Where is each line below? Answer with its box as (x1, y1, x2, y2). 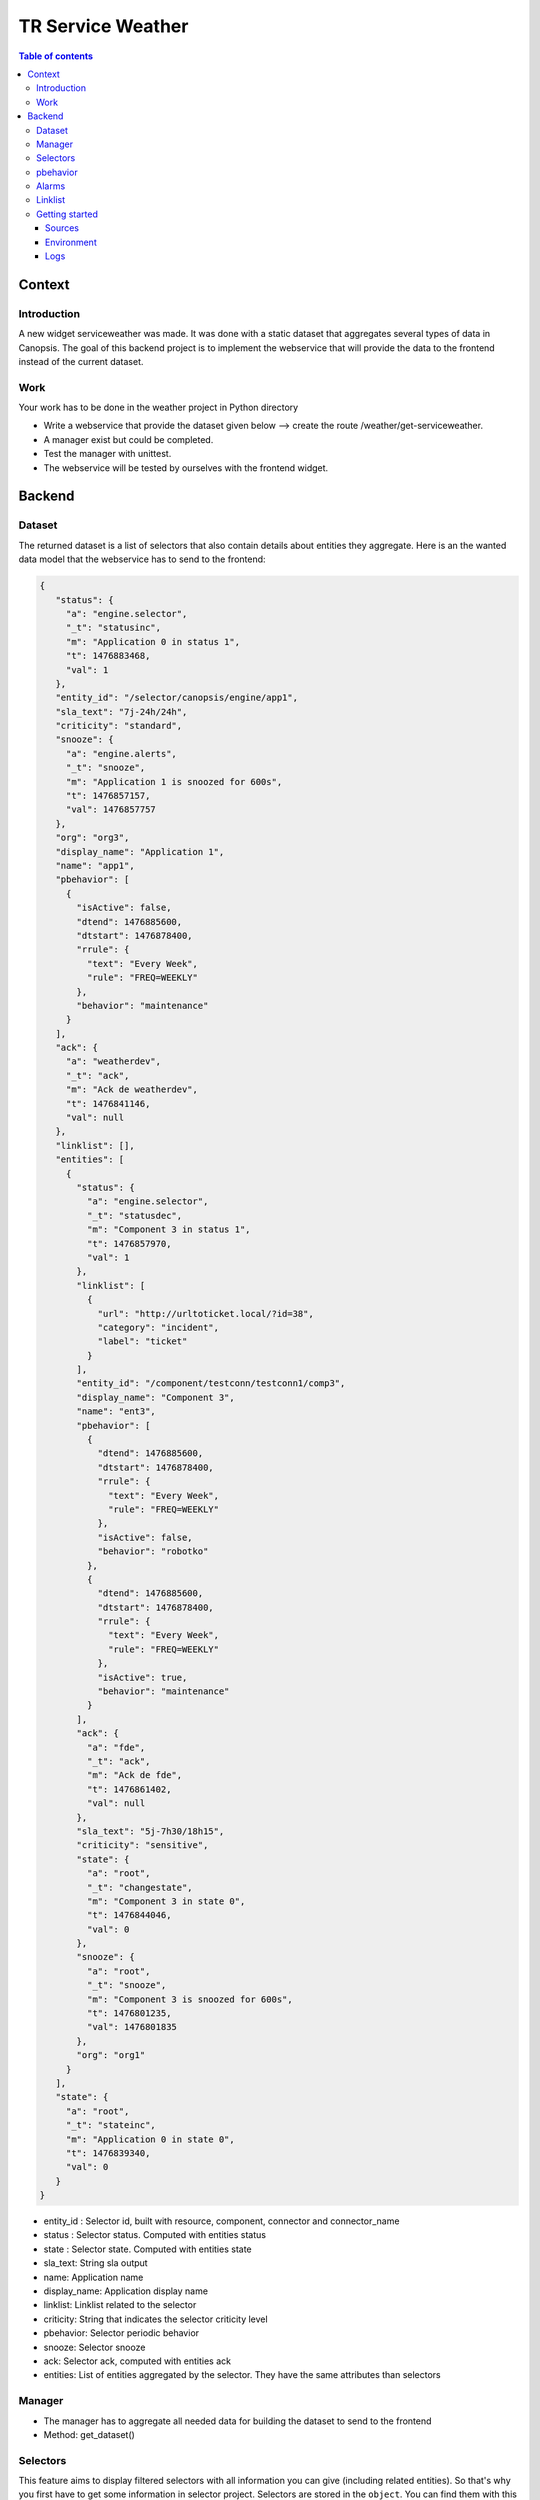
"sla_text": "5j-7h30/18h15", (76, 1825, 225, 1837)
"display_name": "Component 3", (76, 1391, 235, 1403)
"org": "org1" (76, 2050, 146, 2061)
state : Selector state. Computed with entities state (43, 2243, 252, 2255)
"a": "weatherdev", (65, 1056, 162, 1067)
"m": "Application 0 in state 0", (65, 2133, 235, 2145)
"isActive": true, (97, 1671, 188, 1683)
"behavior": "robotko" (97, 1546, 209, 1557)
